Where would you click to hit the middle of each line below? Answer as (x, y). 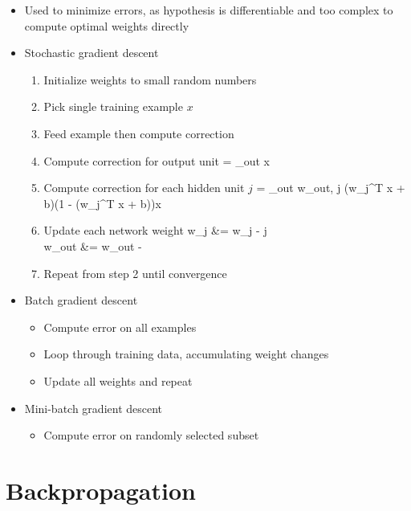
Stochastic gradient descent (92, 53)
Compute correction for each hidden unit (144, 188)
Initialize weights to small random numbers (150, 79)
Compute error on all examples (120, 327)
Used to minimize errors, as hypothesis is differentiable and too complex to (209, 10)
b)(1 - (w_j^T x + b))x (102, 203)
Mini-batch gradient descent (94, 408)
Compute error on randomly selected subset (151, 435)
